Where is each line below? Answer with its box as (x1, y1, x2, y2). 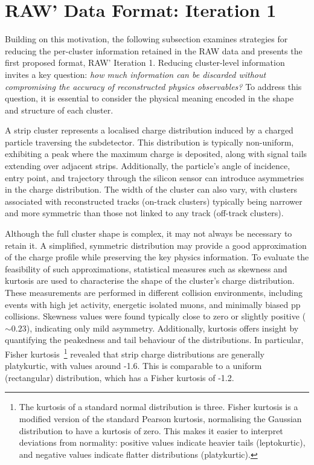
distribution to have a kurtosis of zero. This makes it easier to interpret (19, 424, 283, 437)
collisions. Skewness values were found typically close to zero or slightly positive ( (5, 310, 306, 322)
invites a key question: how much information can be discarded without (5, 68, 266, 80)
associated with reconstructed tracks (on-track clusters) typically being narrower (5, 194, 303, 207)
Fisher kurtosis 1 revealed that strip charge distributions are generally (5, 345, 264, 360)
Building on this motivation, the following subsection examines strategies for (5, 33, 288, 45)
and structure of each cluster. (5, 103, 114, 116)
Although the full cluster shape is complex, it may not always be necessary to (5, 227, 292, 240)
